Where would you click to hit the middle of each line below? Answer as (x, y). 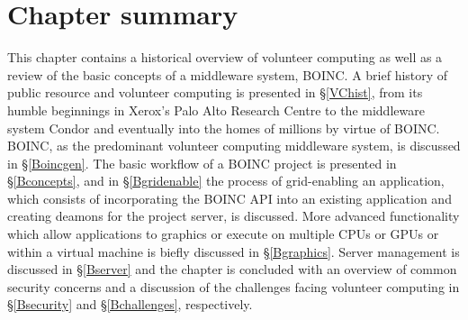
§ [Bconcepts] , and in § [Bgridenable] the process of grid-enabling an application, (226, 181)
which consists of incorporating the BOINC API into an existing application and (229, 198)
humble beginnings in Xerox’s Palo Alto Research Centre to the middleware (216, 110)
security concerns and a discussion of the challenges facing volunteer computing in (234, 286)
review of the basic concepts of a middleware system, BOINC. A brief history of (228, 74)
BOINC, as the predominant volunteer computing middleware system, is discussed (234, 146)
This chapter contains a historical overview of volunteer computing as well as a (225, 57)
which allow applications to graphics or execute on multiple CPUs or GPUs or (223, 234)
